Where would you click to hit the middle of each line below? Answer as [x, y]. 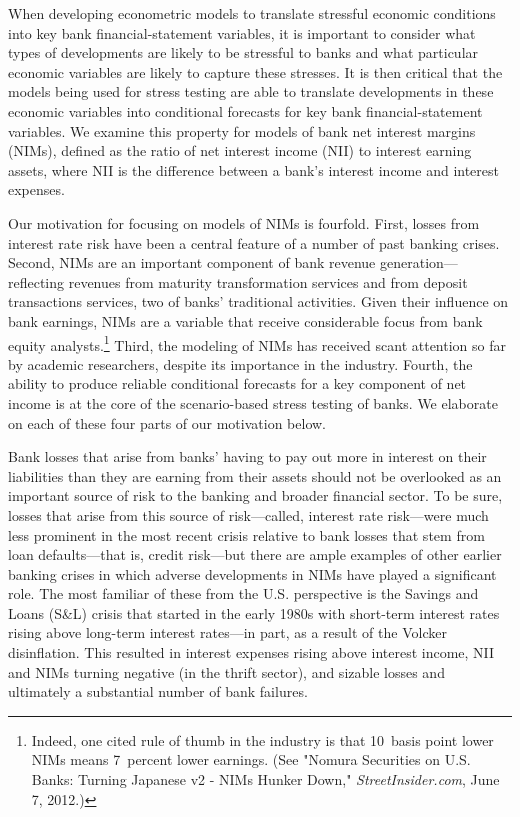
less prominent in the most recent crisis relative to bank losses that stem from [246, 534]
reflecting [36, 281]
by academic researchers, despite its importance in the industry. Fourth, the [240, 363]
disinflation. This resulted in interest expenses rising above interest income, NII [251, 652]
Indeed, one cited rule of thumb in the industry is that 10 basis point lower [262, 739]
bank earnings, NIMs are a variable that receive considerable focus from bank [245, 320]
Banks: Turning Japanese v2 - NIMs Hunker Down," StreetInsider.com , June [265, 779]
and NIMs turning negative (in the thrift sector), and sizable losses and [226, 671]
